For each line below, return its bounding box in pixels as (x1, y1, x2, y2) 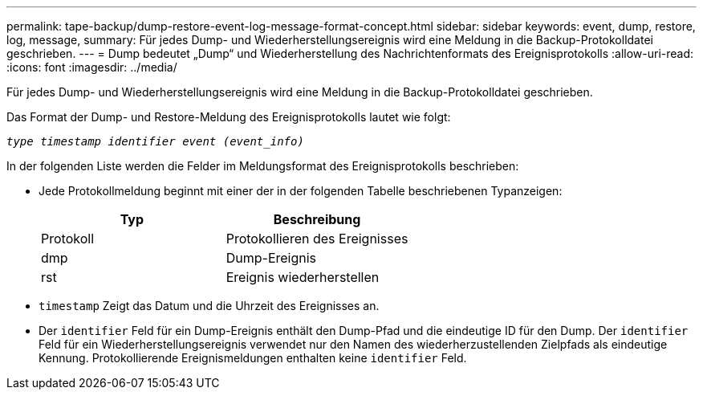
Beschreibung (273, 211, 361, 227)
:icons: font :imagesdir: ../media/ (6, 60, 177, 74)
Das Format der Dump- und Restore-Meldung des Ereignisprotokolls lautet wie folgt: (6, 110, 451, 124)
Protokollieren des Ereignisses (226, 231, 408, 247)
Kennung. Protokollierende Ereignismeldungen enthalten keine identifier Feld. (39, 351, 467, 365)
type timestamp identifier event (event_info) (6, 135, 304, 148)
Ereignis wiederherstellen (226, 269, 380, 285)
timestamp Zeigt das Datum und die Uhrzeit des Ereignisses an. (39, 299, 380, 312)
